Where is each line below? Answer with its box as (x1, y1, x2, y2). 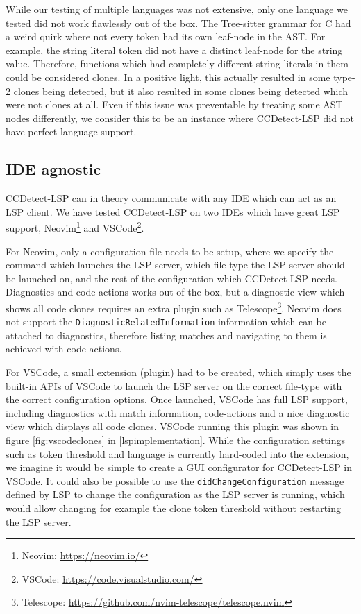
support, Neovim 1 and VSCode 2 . (6, 219, 144, 234)
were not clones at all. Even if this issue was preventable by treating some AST (6, 97, 343, 112)
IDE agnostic (6, 158, 101, 180)
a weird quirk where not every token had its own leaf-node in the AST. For (6, 29, 326, 44)
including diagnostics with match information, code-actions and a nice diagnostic (6, 405, 350, 420)
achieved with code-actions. (6, 341, 122, 356)
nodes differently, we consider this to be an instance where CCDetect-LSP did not (6, 110, 354, 125)
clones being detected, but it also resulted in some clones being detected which (13, 83, 349, 98)
